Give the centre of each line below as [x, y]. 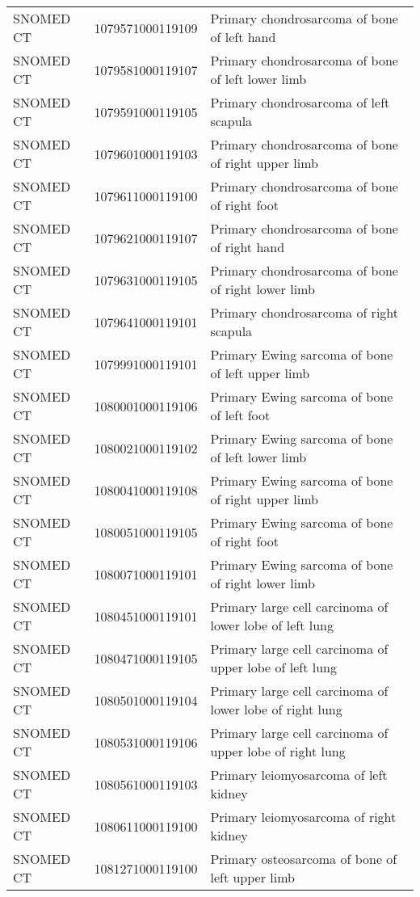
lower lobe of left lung [272, 625]
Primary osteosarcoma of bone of [304, 859]
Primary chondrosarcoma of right [304, 312]
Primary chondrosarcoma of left [300, 102]
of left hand [243, 37]
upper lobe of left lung [273, 667]
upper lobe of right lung [278, 751]
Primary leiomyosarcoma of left [299, 775]
